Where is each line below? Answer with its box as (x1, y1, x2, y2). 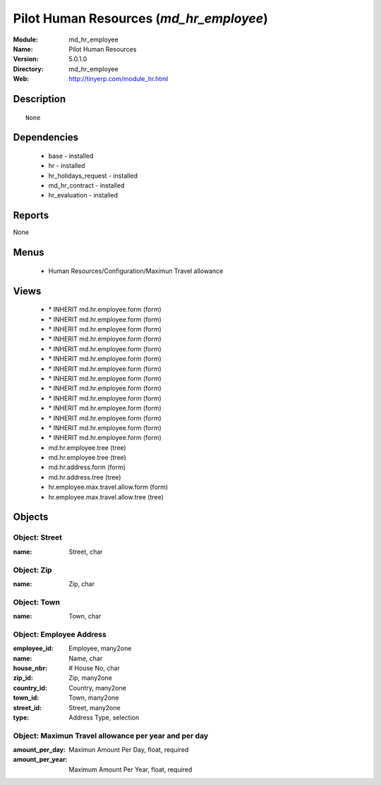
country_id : (13, 683, 47, 692)
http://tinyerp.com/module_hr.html (68, 75, 169, 83)
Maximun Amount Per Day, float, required (68, 746, 189, 754)
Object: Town (13, 597, 60, 607)
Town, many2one (68, 693, 119, 702)
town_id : (13, 693, 40, 702)
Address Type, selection (68, 713, 140, 722)
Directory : (13, 64, 44, 73)
